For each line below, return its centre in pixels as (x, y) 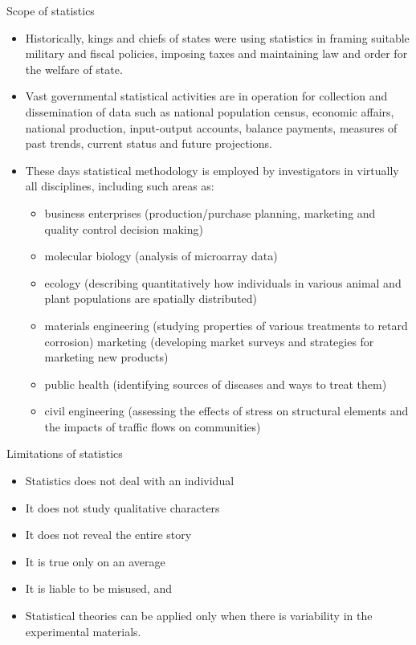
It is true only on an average (95, 561)
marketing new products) (106, 357)
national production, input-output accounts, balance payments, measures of (211, 127)
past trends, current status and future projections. (149, 143)
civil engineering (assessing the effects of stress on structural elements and (226, 411)
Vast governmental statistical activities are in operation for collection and (206, 96)
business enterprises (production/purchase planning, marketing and (210, 212)
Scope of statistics (51, 10)
